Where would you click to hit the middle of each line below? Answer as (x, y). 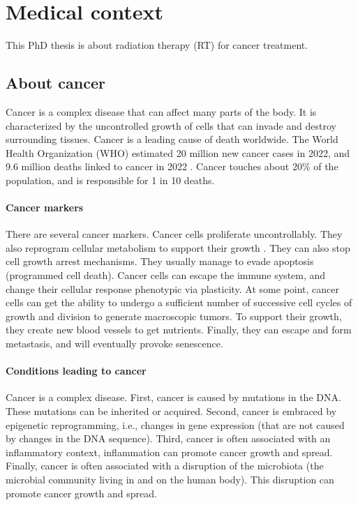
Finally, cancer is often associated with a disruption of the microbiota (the (165, 466)
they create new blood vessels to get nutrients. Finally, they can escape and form (179, 330)
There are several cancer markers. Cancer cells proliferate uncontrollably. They (174, 234)
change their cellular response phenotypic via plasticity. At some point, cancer (173, 288)
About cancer (55, 83)
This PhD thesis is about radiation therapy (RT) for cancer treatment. (157, 45)
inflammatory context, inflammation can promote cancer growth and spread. (169, 452)
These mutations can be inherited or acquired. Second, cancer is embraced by (171, 411)
